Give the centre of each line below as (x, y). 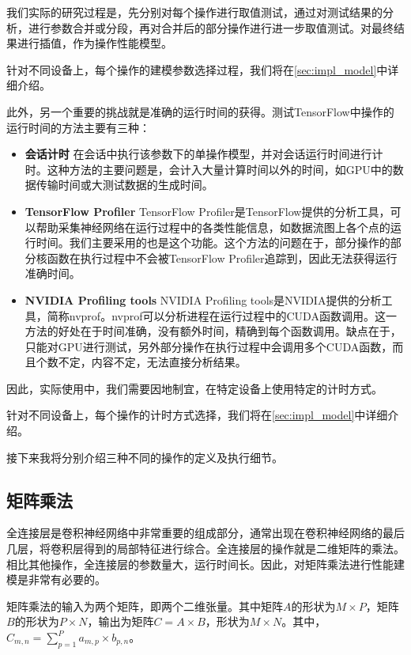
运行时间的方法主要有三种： (78, 127)
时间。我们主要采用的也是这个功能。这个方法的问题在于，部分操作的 (213, 242)
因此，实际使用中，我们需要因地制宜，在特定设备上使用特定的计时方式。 (194, 388)
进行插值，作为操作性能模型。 (94, 43)
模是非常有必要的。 (56, 579)
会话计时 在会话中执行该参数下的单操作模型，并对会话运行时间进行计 (204, 154)
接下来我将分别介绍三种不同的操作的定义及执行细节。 (145, 457)
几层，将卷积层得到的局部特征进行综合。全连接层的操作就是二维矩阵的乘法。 (205, 549)
